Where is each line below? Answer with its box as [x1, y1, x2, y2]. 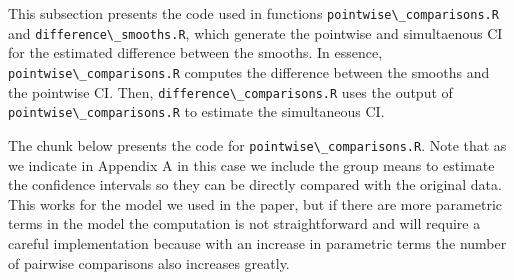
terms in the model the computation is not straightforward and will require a [8, 213, 481, 234]
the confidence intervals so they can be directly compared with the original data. [8, 174, 502, 195]
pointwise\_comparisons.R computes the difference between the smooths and [8, 61, 490, 82]
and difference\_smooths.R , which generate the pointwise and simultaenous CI [8, 22, 503, 43]
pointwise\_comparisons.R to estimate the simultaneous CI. [8, 101, 385, 122]
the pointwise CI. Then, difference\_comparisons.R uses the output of [8, 81, 453, 102]
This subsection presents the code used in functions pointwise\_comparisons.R [8, 3, 499, 23]
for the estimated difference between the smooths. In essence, [8, 42, 383, 63]
